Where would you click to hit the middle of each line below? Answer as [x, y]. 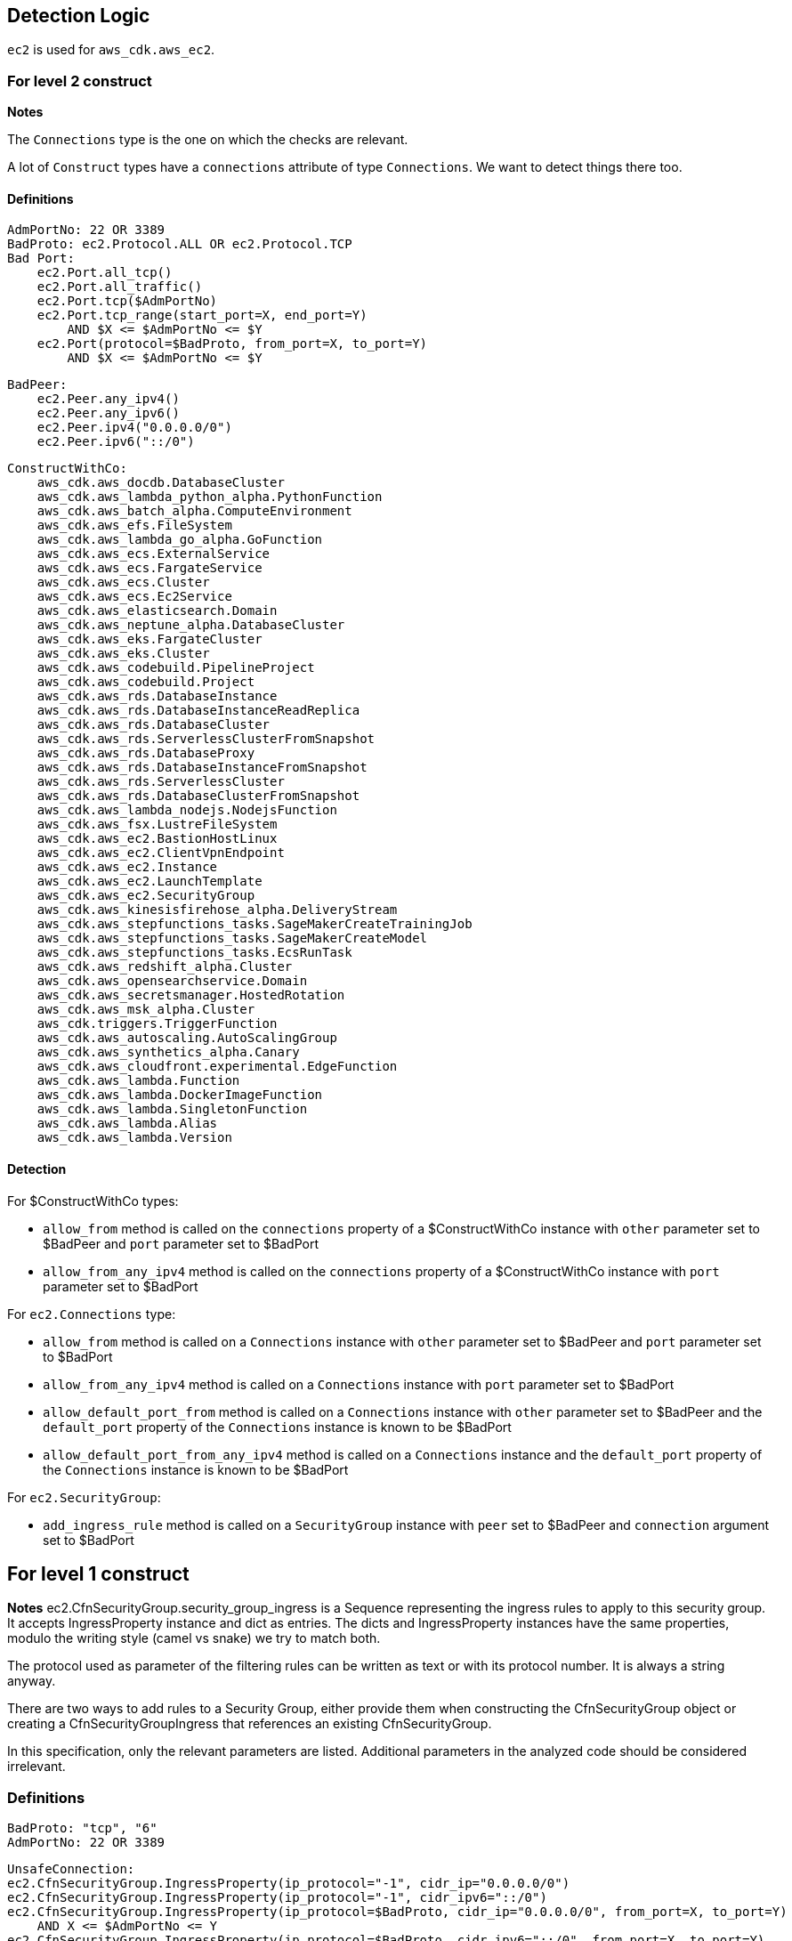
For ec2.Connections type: [92, 1314]
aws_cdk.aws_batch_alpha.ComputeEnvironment [194, 511]
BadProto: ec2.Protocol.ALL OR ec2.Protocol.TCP [180, 244]
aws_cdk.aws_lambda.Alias [127, 1124]
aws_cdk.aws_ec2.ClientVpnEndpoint [161, 853]
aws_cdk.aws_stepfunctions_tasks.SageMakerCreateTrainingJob [255, 924]
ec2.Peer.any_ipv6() [108, 413]
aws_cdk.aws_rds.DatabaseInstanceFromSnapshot [202, 768]
